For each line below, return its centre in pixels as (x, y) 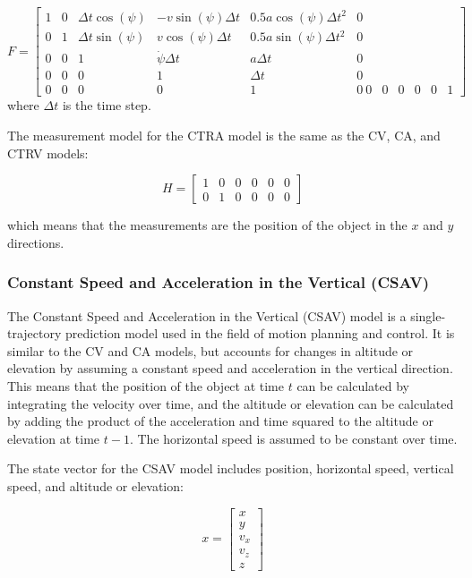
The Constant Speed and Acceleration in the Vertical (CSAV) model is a (207, 315)
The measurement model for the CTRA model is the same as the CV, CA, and (224, 135)
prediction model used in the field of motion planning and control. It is (260, 333)
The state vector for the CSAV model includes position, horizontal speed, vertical (231, 468)
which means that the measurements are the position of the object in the (207, 225)
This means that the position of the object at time (146, 385)
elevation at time (54, 438)
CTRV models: (48, 153)
